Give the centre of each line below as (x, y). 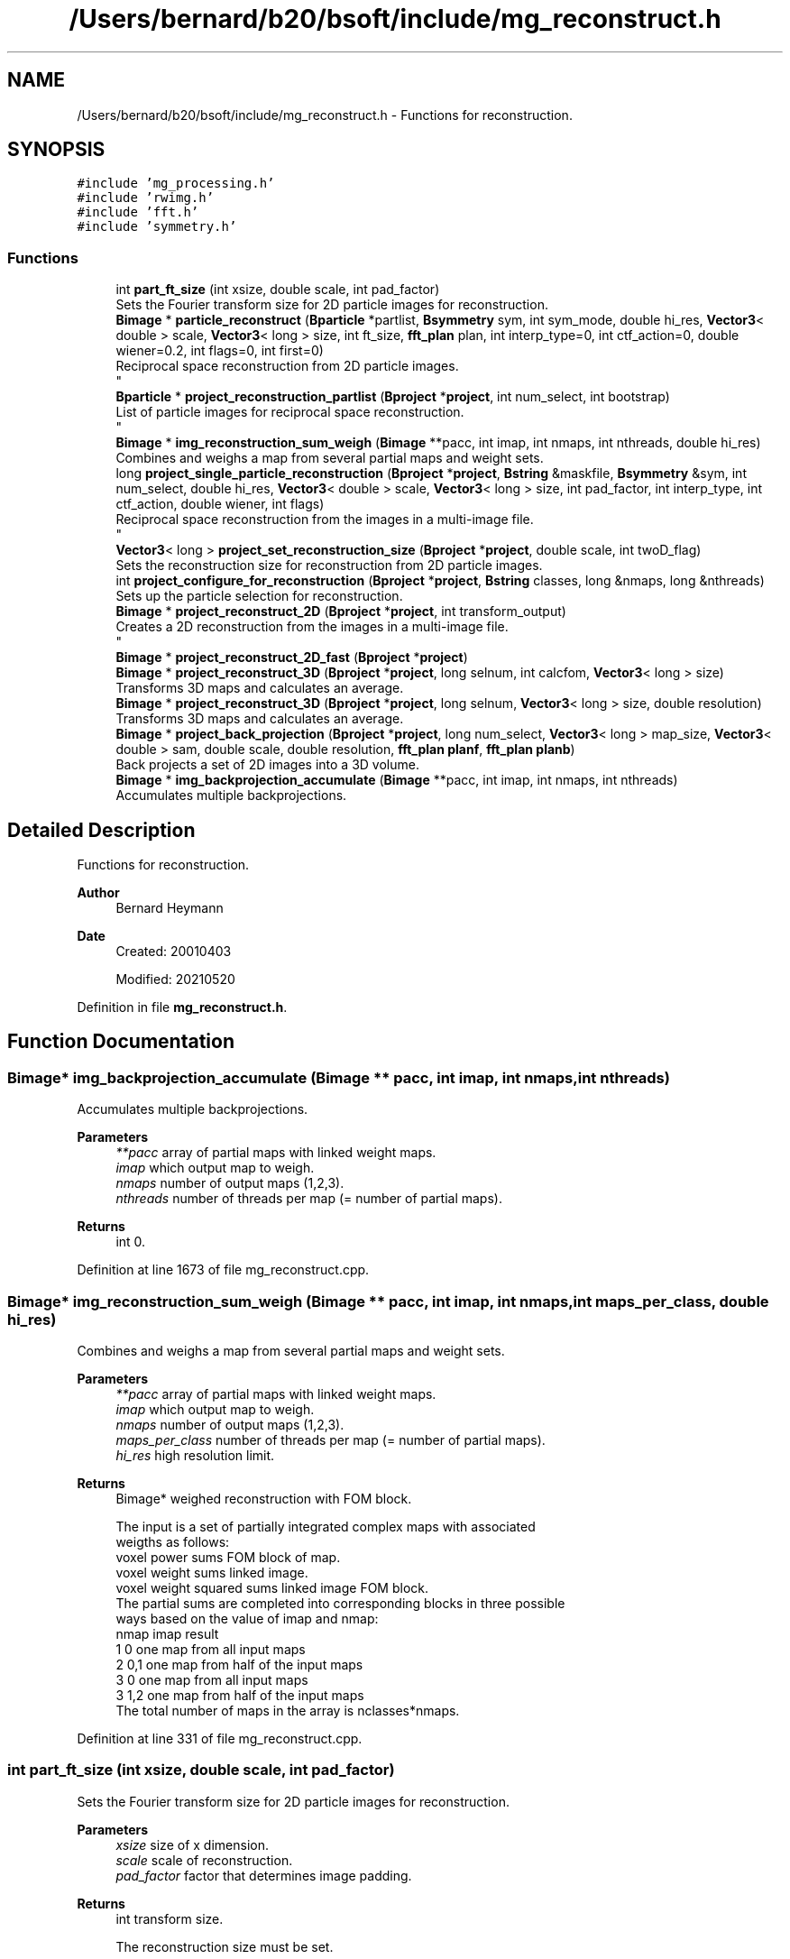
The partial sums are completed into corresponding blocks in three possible (340, 1603)
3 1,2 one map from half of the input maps (240, 1695)
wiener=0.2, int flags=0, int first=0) (220, 351)
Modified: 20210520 (175, 979)
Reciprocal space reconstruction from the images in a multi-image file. (325, 520)
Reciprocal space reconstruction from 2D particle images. (287, 366)
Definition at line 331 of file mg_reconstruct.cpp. (220, 1738)
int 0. (131, 1242)
